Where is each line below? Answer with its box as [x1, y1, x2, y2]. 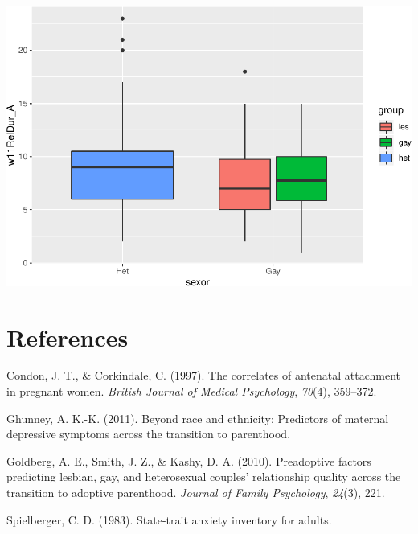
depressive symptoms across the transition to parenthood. [6, 425, 291, 442]
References [6, 320, 129, 353]
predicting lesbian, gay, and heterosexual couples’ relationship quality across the [6, 468, 401, 485]
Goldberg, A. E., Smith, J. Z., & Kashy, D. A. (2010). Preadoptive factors [6, 452, 371, 469]
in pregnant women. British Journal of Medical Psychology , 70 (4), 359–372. [6, 383, 377, 400]
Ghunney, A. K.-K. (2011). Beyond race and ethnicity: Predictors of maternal [6, 409, 389, 426]
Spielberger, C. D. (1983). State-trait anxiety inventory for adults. [6, 511, 332, 528]
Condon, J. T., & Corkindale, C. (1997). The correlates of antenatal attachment [6, 367, 400, 384]
